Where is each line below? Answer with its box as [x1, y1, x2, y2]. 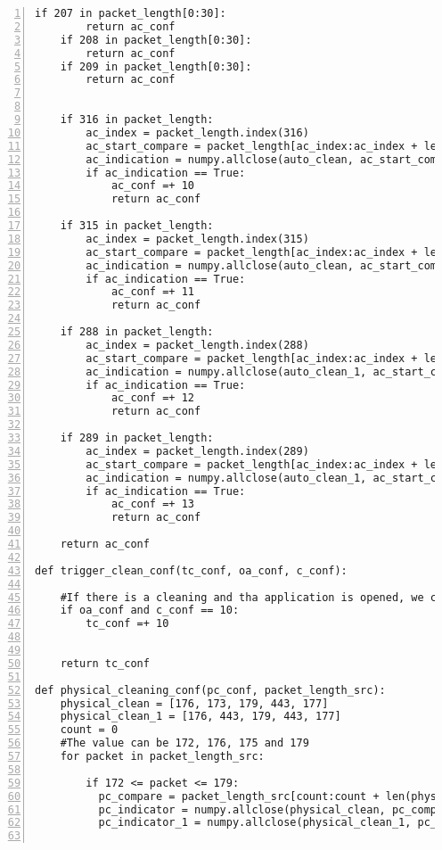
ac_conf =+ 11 [110, 285, 194, 299]
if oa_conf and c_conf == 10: [60, 604, 240, 617]
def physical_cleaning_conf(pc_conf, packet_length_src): [35, 683, 386, 697]
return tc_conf [60, 656, 150, 670]
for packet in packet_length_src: [60, 750, 265, 763]
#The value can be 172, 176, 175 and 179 [60, 737, 309, 750]
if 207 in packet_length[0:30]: [35, 7, 226, 20]
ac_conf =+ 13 [110, 498, 194, 511]
